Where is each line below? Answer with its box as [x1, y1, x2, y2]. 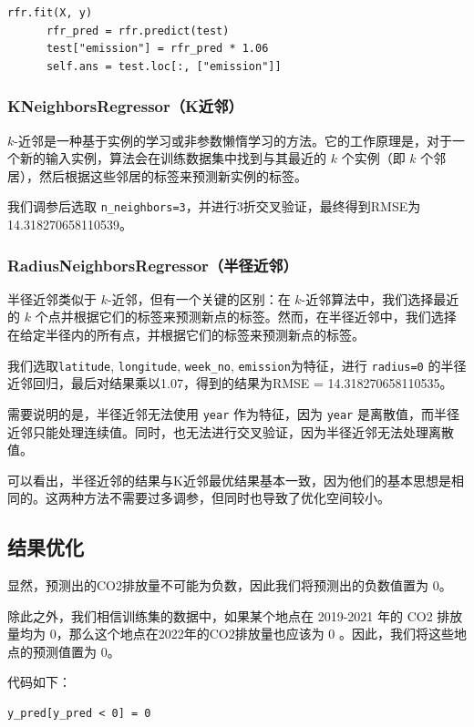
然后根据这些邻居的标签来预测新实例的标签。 [38, 166, 307, 185]
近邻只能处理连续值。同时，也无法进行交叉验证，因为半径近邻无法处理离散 [7, 422, 454, 441]
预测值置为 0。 [32, 641, 120, 660]
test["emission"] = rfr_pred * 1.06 [46, 42, 269, 56]
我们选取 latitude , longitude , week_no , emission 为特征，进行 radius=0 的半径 [7, 355, 467, 374]
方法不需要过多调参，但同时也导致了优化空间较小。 [83, 488, 390, 507]
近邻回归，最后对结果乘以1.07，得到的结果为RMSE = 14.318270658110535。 [7, 374, 453, 393]
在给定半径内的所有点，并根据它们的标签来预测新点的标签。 [7, 325, 365, 344]
